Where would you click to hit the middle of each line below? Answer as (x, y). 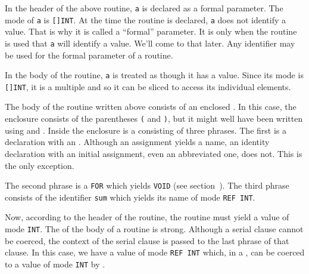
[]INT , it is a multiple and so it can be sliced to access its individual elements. (148, 86)
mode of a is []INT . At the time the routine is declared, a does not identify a (145, 19)
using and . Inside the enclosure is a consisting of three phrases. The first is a (146, 130)
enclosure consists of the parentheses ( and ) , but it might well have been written (154, 118)
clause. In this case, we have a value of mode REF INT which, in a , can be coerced (155, 252)
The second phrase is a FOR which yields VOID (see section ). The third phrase (147, 185)
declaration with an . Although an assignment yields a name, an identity (137, 142)
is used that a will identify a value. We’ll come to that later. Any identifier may (150, 43)
